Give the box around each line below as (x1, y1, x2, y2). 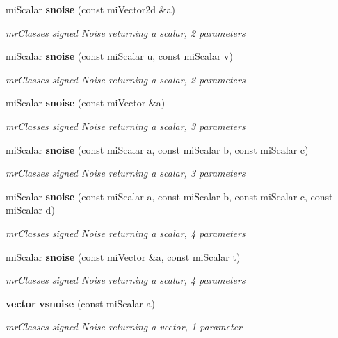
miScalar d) (6, 202, 55, 217)
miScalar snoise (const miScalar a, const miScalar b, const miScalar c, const (6, 188, 333, 203)
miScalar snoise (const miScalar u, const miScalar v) (6, 49, 233, 63)
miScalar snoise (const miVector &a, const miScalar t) (6, 249, 241, 264)
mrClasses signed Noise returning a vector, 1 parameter (6, 319, 242, 334)
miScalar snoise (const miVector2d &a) (6, 2, 175, 16)
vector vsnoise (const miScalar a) (6, 296, 156, 310)
